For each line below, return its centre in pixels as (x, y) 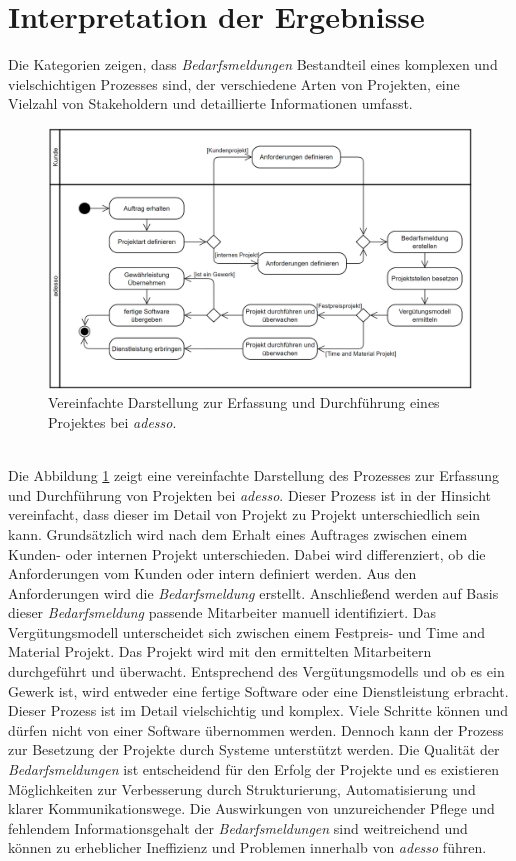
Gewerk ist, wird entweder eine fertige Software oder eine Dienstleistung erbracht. (258, 690)
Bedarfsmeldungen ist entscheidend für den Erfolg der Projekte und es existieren (254, 769)
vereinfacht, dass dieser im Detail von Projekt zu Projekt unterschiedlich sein (244, 514)
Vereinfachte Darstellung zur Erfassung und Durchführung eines (244, 402)
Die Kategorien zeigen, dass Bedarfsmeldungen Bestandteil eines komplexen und (253, 64)
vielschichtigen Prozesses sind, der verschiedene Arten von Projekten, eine (234, 83)
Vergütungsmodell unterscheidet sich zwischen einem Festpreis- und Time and (247, 631)
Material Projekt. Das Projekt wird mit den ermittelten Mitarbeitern (220, 651)
